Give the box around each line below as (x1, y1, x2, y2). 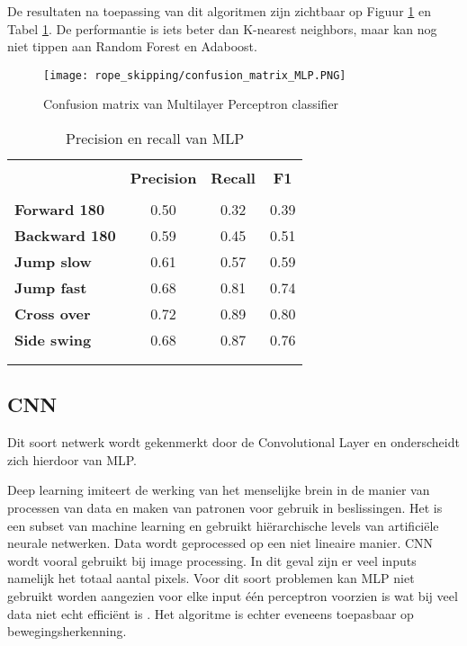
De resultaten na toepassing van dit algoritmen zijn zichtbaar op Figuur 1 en (7, 2, 431, 20)
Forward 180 (14, 199, 105, 220)
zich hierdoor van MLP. (7, 450, 137, 469)
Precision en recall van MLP (66, 128, 245, 149)
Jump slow (14, 251, 92, 273)
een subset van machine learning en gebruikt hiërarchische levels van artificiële (7, 516, 439, 534)
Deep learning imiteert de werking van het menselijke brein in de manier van (7, 480, 430, 499)
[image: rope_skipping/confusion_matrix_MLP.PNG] (43, 68, 346, 82)
